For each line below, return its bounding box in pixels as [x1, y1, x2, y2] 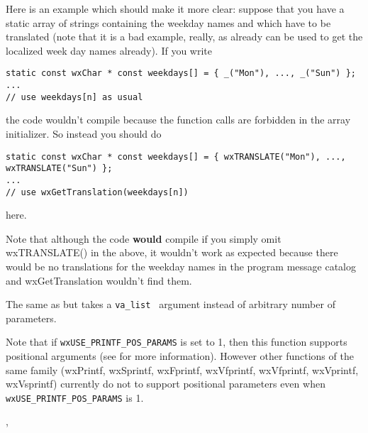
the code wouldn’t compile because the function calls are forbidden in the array [6, 112, 351, 127]
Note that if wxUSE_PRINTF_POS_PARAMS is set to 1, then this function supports [6, 334, 347, 349]
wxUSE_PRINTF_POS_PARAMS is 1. [6, 390, 144, 405]
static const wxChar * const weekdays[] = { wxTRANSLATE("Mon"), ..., [6, 151, 346, 162]
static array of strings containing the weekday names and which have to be [6, 15, 331, 30]
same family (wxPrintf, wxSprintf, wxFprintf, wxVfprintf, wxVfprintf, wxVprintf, [6, 362, 359, 377]
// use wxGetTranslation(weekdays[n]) [6, 187, 189, 197]
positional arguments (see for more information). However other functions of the [6, 349, 354, 363]
